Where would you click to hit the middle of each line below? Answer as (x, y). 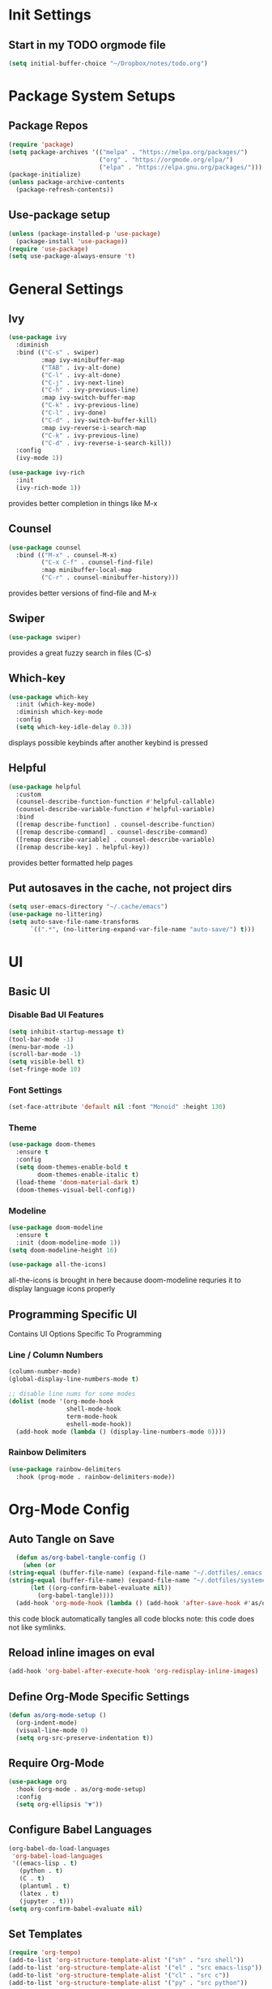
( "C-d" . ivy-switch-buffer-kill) (99, 420)
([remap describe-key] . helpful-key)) (83, 847)
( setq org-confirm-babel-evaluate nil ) (76, 1909)
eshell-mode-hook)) (99, 1424)
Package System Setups (92, 96)
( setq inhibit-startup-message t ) (67, 1032)
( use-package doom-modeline (56, 1227)
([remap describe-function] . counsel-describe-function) (116, 825)
